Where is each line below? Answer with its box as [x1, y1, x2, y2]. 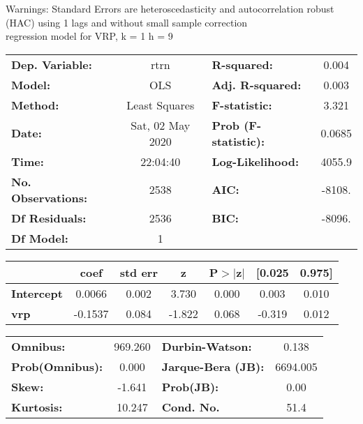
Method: [11, 96, 59, 113]
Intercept [11, 285, 63, 301]
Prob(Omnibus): [11, 358, 103, 374]
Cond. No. [161, 398, 220, 415]
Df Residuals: [11, 209, 87, 226]
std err [119, 264, 158, 280]
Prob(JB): [161, 378, 219, 395]
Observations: [11, 189, 88, 206]
